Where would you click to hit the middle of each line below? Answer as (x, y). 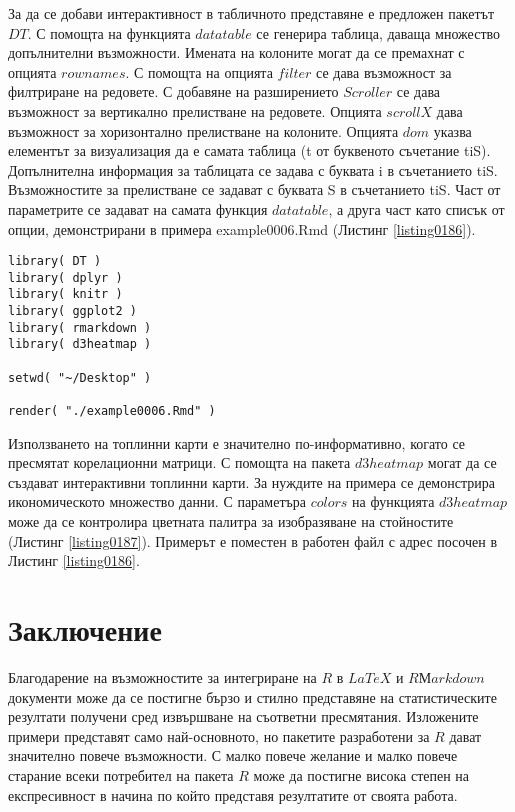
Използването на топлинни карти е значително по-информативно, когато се (237, 442)
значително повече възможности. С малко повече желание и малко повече (233, 755)
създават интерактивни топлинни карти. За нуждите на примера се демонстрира (251, 481)
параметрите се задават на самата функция (138, 208)
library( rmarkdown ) (80, 327)
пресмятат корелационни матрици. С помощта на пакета (179, 462)
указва (452, 130)
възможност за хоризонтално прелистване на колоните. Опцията (203, 130)
